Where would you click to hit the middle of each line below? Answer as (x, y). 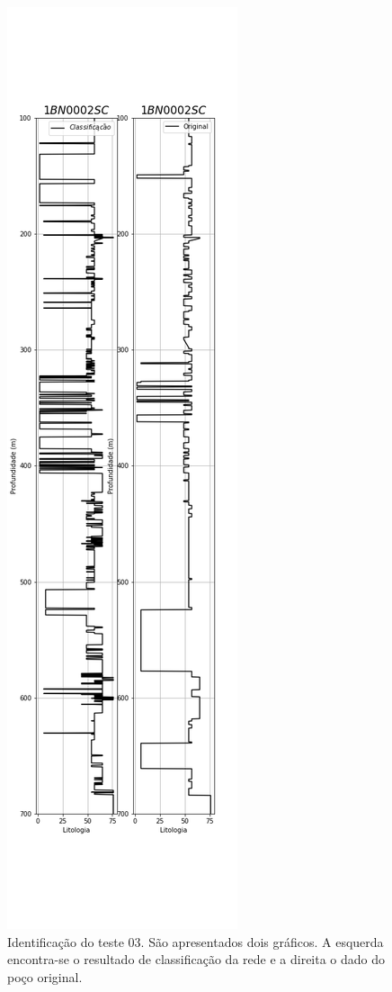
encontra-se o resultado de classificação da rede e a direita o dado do (196, 959)
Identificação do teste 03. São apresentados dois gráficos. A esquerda (196, 941)
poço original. (45, 976)
